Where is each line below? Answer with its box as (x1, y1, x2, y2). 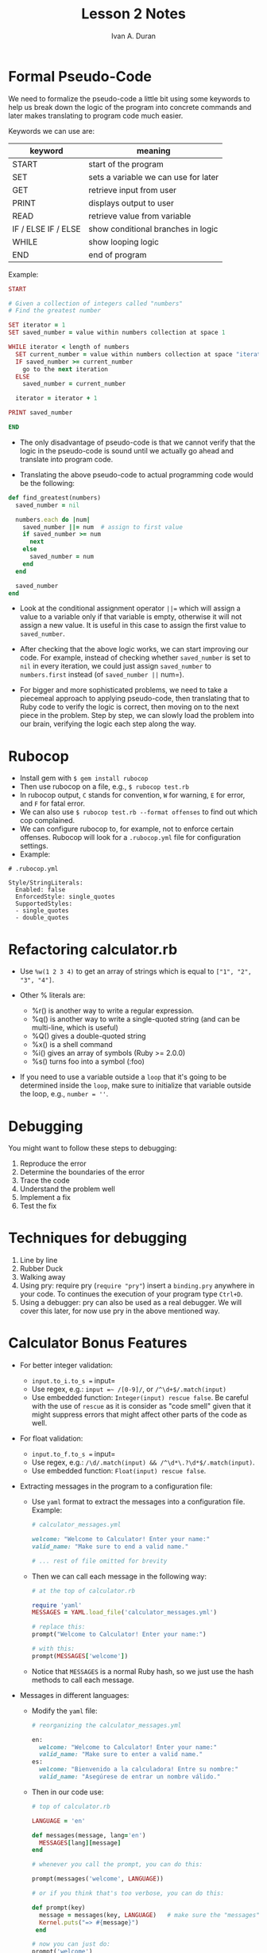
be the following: (19, 478, 75, 488)
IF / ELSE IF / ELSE (12, 223, 81, 234)
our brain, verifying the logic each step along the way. (19, 719, 197, 729)
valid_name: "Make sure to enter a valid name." (38, 1751, 203, 1759)
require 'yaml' (31, 1601, 82, 1610)
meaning (136, 145, 171, 156)
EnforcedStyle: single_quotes (15, 893, 115, 901)
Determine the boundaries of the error (19, 1167, 145, 1177)
